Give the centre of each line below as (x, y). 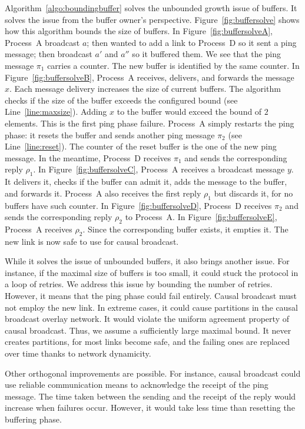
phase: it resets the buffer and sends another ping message (110, 134)
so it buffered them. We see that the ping (206, 54)
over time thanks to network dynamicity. (78, 353)
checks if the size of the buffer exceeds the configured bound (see (121, 100)
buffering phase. (33, 419)
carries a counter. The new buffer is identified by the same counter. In (173, 65)
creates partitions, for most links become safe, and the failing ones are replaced (147, 342)
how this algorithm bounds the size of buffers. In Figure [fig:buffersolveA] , (139, 31)
